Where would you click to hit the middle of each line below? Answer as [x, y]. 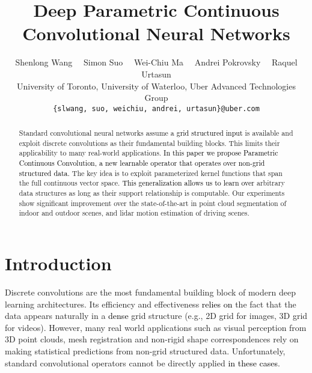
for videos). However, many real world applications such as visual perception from [156, 327]
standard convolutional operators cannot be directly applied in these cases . [142, 362]
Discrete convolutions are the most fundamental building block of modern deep [150, 292]
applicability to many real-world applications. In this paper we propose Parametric [148, 153]
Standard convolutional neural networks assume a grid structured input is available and [156, 133]
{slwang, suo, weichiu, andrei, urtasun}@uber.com [156, 108]
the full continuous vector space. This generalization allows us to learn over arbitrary [152, 183]
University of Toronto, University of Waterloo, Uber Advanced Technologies [156, 86]
